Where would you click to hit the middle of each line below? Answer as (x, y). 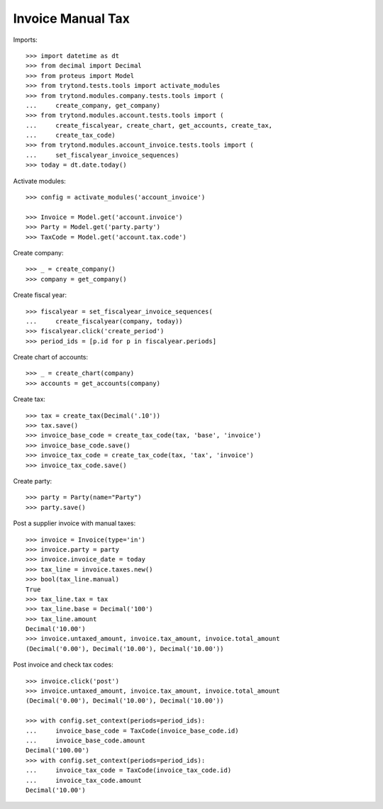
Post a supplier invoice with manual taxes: (74, 523)
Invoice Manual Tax (72, 18)
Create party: (33, 481)
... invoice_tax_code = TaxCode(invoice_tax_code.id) (129, 770)
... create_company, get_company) (93, 105)
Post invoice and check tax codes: (63, 665)
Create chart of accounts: (51, 357)
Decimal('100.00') (58, 751)
